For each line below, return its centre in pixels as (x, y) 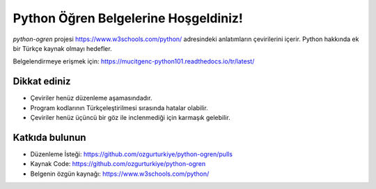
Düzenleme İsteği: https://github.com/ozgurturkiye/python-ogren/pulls (132, 154)
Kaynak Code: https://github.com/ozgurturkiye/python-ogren (118, 164)
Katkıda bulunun (49, 137)
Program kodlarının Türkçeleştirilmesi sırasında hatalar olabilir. (119, 107)
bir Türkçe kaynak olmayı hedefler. (62, 48)
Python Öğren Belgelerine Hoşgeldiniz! (128, 18)
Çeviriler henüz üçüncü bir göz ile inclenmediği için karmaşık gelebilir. (130, 118)
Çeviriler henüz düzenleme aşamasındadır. (91, 98)
